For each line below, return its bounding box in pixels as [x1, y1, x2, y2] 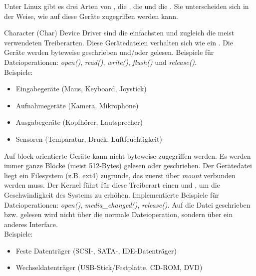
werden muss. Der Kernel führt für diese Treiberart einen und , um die [4, 180, 220, 190]
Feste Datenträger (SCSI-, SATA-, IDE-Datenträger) [15, 245, 177, 256]
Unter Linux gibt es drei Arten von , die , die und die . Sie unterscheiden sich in [4, 1, 249, 11]
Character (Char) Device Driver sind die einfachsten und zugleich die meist [4, 27, 235, 38]
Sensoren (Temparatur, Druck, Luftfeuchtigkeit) [15, 133, 162, 144]
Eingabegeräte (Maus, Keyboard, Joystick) [15, 83, 147, 94]
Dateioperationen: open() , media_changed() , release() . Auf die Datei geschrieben [4, 199, 251, 210]
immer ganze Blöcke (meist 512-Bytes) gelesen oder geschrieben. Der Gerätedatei [4, 160, 252, 171]
